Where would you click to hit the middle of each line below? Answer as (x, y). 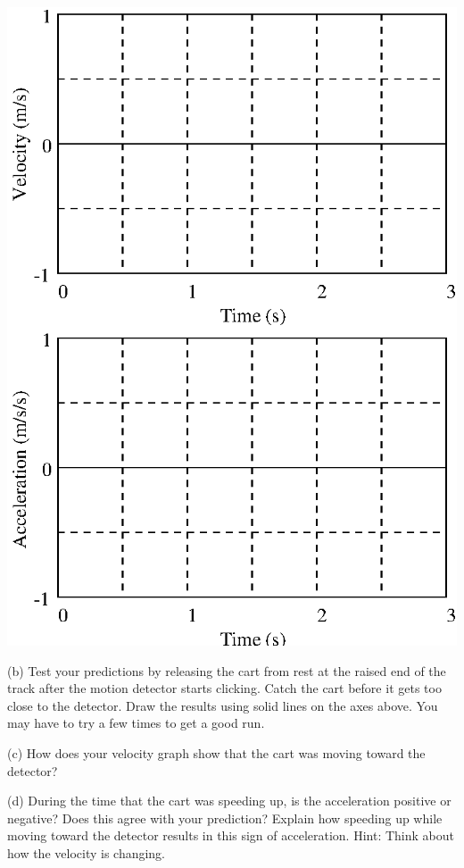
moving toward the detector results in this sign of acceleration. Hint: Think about (231, 835)
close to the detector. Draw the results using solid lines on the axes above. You (223, 705)
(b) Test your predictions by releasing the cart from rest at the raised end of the (227, 670)
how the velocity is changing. (87, 852)
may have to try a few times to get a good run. (136, 723)
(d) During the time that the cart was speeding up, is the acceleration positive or (229, 801)
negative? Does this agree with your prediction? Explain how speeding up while (225, 818)
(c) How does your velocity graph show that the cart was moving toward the (216, 752)
